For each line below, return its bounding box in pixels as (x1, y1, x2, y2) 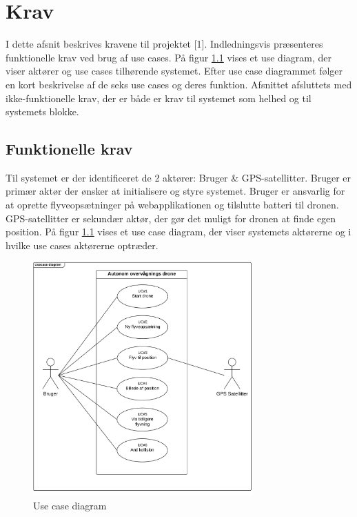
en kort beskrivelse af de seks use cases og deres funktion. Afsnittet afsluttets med (6, 77, 352, 91)
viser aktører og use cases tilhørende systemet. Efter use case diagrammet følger (6, 64, 343, 78)
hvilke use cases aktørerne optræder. (6, 237, 159, 252)
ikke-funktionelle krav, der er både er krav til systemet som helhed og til (6, 90, 312, 105)
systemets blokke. (6, 104, 79, 119)
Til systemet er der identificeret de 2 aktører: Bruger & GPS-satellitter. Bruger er (6, 170, 351, 184)
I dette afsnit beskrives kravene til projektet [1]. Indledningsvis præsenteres (6, 37, 323, 51)
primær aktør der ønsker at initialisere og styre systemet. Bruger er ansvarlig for (6, 184, 345, 198)
